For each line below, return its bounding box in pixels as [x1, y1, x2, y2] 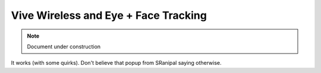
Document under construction [27, 43, 101, 50]
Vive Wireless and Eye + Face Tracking [11, 9, 207, 22]
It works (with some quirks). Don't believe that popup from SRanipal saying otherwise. [11, 59, 222, 67]
